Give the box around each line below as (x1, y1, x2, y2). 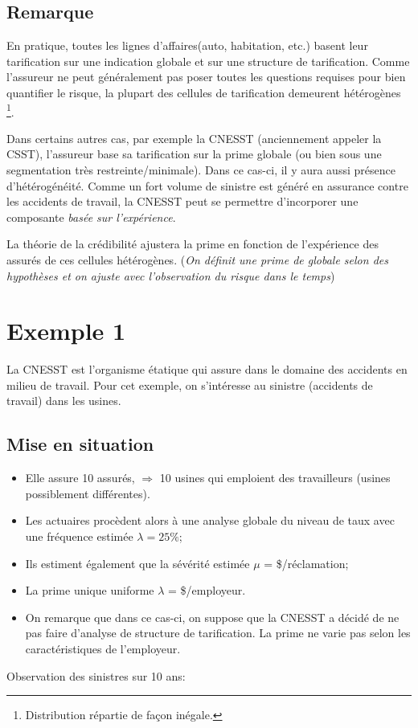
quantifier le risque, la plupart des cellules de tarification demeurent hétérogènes (6, 84, 401, 100)
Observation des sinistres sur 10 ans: (6, 667, 186, 684)
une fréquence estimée (25, 528, 133, 545)
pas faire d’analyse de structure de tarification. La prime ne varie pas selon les (25, 624, 411, 641)
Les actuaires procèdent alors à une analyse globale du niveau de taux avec (25, 512, 395, 529)
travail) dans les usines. (6, 392, 121, 409)
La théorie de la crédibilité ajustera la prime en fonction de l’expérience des (6, 235, 379, 252)
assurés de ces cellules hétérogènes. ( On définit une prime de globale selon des (6, 251, 388, 268)
